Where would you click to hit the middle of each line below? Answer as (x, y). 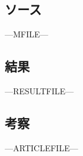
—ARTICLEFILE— (41, 147)
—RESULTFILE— (39, 90)
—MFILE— (27, 34)
